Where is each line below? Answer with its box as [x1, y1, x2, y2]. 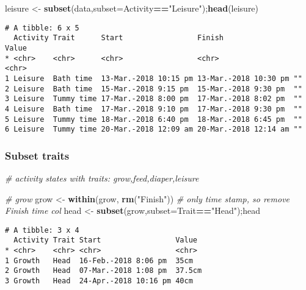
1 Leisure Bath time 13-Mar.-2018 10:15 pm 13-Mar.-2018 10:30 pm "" [5, 74, 302, 83]
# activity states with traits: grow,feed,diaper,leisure [5, 172, 199, 185]
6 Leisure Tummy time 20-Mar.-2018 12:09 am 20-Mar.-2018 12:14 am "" [5, 125, 302, 134]
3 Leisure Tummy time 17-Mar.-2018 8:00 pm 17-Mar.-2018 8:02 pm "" [5, 94, 302, 104]
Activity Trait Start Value [13, 236, 197, 245]
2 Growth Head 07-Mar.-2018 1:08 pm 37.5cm [5, 266, 202, 275]
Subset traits [5, 147, 70, 163]
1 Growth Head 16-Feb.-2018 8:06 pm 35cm [5, 256, 193, 265]
